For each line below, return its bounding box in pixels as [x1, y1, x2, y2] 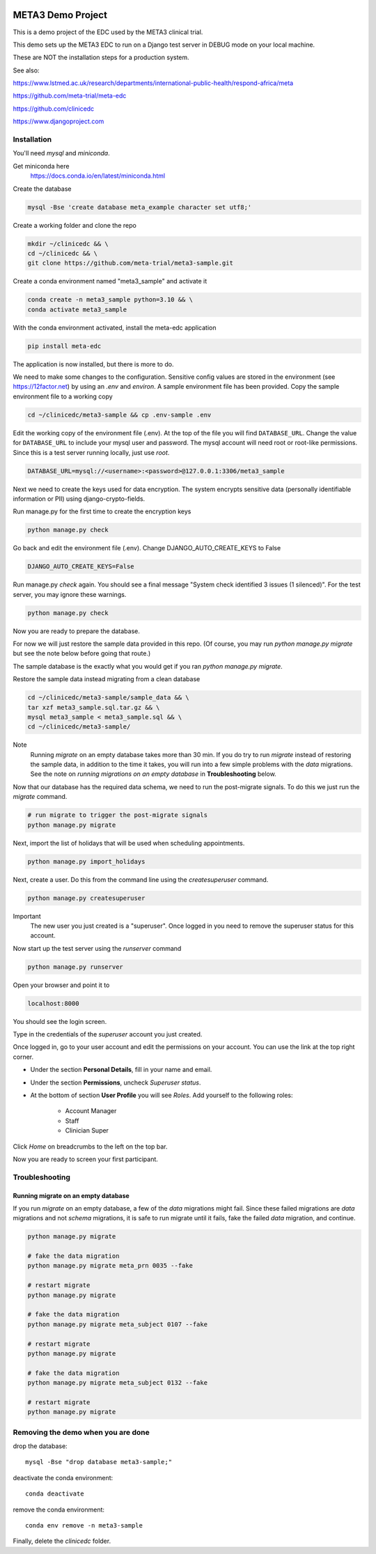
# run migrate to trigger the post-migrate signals [27, 811, 208, 819]
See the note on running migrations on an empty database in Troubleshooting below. [30, 770, 276, 778]
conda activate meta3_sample [27, 305, 127, 313]
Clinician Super [65, 1126, 109, 1135]
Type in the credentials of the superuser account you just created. [13, 1030, 203, 1039]
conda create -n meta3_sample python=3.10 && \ [27, 296, 193, 304]
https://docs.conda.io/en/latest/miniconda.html [30, 171, 166, 180]
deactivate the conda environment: [13, 1473, 113, 1482]
